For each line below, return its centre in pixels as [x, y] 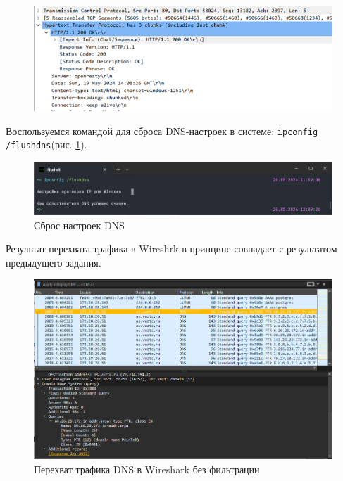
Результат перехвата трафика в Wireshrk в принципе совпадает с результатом [171, 249]
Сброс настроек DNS [79, 225]
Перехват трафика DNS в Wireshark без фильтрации [147, 469]
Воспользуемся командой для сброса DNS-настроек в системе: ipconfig [162, 130]
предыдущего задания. [54, 262]
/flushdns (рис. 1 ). [46, 145]
